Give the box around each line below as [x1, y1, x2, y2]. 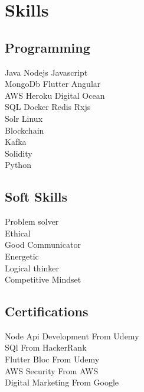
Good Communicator [5, 238, 81, 251]
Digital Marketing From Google [5, 376, 119, 388]
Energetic [5, 250, 39, 262]
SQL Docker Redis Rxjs [5, 101, 91, 113]
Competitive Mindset [5, 273, 81, 286]
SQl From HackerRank [5, 341, 87, 354]
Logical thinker [5, 261, 60, 274]
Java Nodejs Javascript [5, 66, 88, 78]
